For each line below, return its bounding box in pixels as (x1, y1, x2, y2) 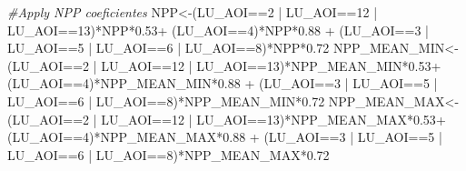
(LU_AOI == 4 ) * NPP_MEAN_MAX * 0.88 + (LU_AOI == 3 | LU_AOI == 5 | (7, 127, 442, 146)
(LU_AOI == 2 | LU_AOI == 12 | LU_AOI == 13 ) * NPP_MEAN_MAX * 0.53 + (7, 109, 446, 128)
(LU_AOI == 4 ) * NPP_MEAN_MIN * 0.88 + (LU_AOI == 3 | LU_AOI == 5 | (7, 74, 438, 93)
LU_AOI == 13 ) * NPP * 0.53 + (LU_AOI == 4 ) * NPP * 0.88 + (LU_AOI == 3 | (7, 20, 429, 39)
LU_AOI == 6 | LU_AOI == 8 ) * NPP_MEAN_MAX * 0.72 (7, 145, 330, 164)
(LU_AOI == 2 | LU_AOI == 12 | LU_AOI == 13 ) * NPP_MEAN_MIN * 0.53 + (7, 55, 441, 75)
